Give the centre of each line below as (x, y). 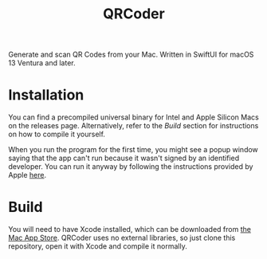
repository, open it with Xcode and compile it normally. (98, 246)
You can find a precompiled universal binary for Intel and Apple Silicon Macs (133, 117)
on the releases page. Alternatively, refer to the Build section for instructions (133, 126)
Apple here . (27, 175)
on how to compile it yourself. (57, 134)
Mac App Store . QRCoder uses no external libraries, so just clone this (122, 238)
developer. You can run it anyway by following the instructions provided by (131, 167)
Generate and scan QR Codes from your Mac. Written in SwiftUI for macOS (131, 55)
